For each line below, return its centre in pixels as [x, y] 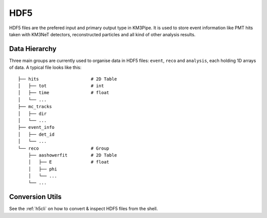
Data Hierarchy [33, 49]
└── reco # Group [64, 148]
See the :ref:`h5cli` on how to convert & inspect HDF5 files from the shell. [84, 209]
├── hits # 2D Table [67, 79]
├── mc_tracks [35, 107]
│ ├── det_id [36, 134]
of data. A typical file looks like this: [45, 67]
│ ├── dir [32, 113]
